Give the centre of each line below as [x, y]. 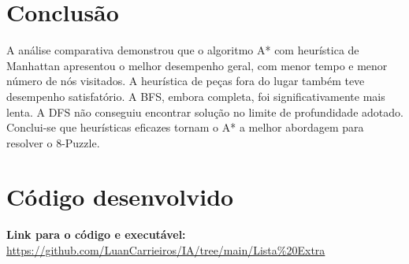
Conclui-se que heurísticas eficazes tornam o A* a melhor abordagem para [185, 127]
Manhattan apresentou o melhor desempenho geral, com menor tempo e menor [197, 65]
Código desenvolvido [120, 197]
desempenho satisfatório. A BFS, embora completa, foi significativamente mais [196, 96]
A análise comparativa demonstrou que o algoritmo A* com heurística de [183, 50]
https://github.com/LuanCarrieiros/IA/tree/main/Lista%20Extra [166, 250]
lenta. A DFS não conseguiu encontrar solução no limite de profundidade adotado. [205, 112]
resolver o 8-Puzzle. [53, 142]
